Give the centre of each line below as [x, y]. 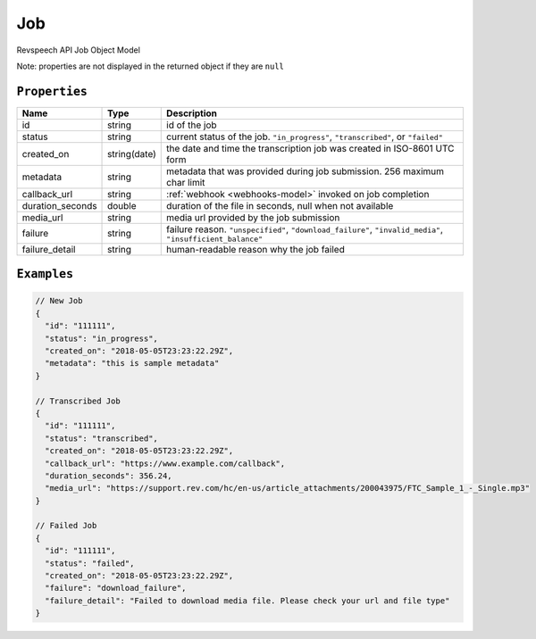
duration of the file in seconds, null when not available [280, 205]
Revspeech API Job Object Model [78, 50]
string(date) [132, 154]
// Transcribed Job [78, 401]
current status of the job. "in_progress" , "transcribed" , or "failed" [305, 137]
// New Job [59, 301]
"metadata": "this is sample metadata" [132, 363]
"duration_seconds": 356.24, [109, 476]
